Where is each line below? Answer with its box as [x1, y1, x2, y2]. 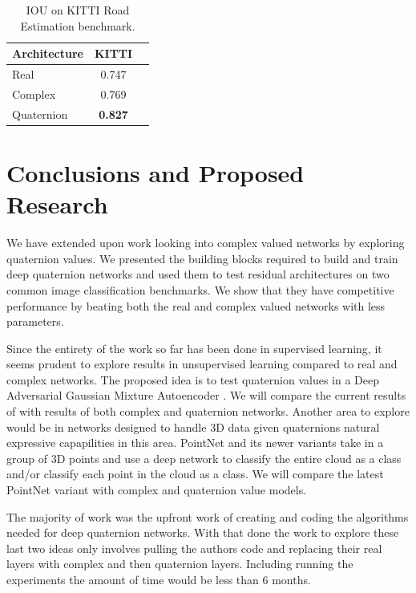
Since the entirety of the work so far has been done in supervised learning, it [6, 339, 382, 356]
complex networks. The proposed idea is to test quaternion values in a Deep [6, 371, 379, 388]
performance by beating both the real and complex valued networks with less [6, 297, 386, 314]
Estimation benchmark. [20, 17, 135, 34]
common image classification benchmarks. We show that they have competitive [6, 281, 394, 298]
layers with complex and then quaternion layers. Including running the [6, 555, 353, 572]
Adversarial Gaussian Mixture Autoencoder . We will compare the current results [6, 387, 406, 404]
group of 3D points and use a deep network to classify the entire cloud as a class [6, 449, 402, 466]
